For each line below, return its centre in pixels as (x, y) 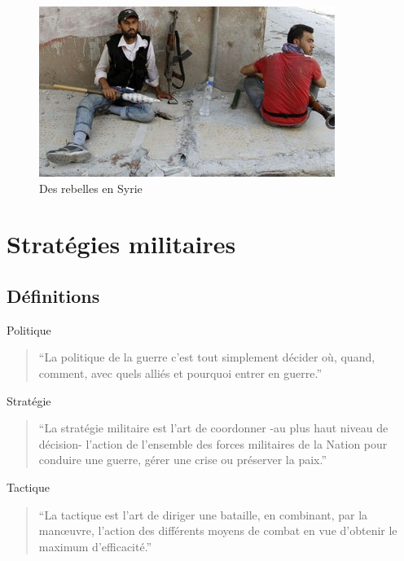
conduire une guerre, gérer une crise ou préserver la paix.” (183, 460)
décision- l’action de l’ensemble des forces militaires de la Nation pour (213, 443)
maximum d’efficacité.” (95, 546)
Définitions (53, 295)
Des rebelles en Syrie (91, 188)
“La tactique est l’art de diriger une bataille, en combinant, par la (203, 514)
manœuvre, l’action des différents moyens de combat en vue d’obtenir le (218, 530)
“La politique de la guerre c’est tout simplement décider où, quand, (207, 357)
